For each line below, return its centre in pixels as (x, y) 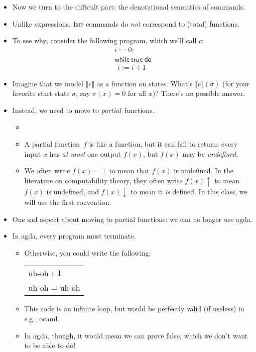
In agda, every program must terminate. (74, 236)
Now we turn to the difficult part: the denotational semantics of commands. (129, 7)
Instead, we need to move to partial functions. (83, 110)
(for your (236, 83)
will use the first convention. (68, 202)
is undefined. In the (204, 170)
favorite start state (41, 93)
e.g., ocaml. (42, 318)
